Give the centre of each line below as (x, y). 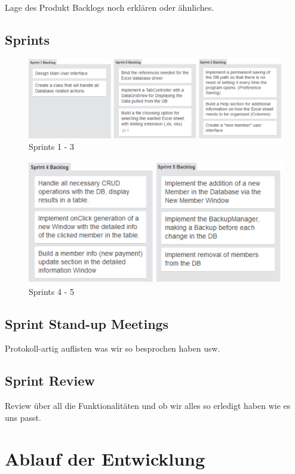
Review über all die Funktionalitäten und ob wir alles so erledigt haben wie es (148, 406)
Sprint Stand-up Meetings (87, 323)
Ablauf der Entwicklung (105, 458)
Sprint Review (50, 381)
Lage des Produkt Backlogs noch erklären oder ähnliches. (110, 7)
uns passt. (23, 417)
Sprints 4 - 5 (51, 291)
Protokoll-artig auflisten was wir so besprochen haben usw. (113, 348)
